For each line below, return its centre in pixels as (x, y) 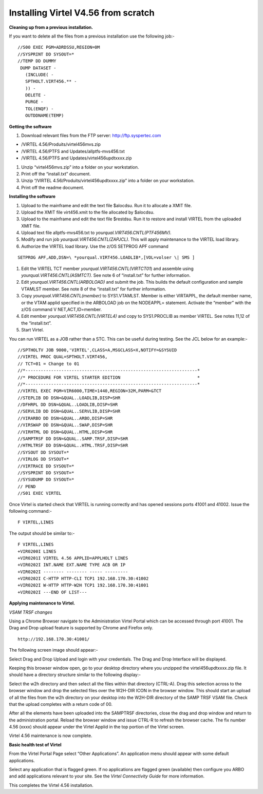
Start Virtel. (33, 330)
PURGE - (34, 102)
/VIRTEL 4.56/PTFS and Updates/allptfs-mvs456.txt (73, 151)
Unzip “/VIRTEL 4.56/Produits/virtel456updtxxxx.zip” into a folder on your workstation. (108, 181)
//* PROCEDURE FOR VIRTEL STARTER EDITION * (109, 377)
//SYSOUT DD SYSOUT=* (43, 452)
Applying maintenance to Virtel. (42, 603)
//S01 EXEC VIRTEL (40, 493)
